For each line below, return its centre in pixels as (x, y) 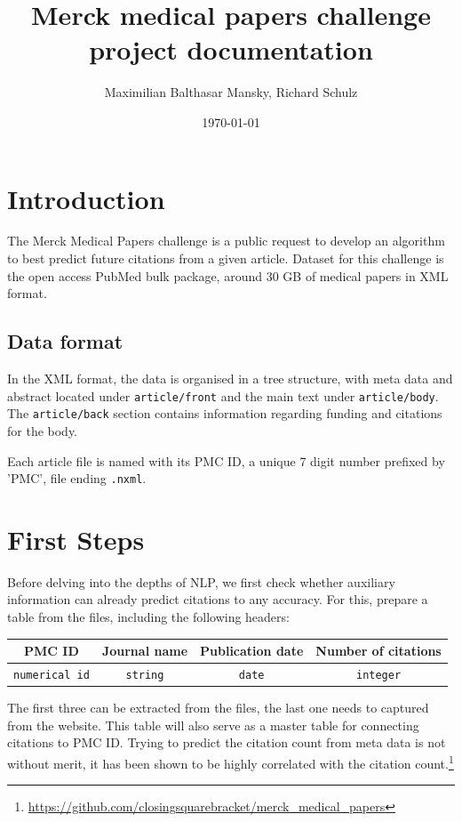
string (145, 676)
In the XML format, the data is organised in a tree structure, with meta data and (230, 379)
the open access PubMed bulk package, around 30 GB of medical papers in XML (228, 275)
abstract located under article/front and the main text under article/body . (223, 395)
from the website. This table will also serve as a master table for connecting (213, 725)
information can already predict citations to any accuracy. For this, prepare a (218, 599)
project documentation (231, 49)
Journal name (145, 651)
